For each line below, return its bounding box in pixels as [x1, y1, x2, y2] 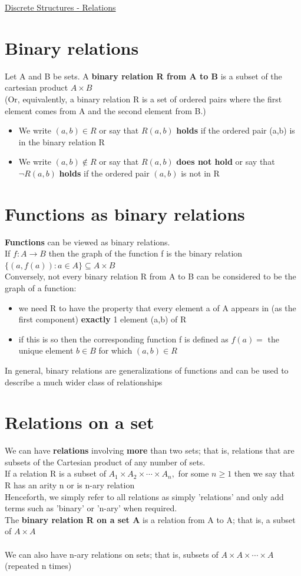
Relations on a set [5, 410, 154, 434]
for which [98, 344, 133, 357]
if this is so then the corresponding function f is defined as [18, 332, 229, 345]
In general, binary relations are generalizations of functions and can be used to [5, 364, 289, 376]
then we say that [234, 467, 295, 480]
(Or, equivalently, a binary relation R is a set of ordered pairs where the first [5, 92, 282, 105]
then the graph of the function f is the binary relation [48, 247, 243, 259]
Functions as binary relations [5, 201, 245, 225]
